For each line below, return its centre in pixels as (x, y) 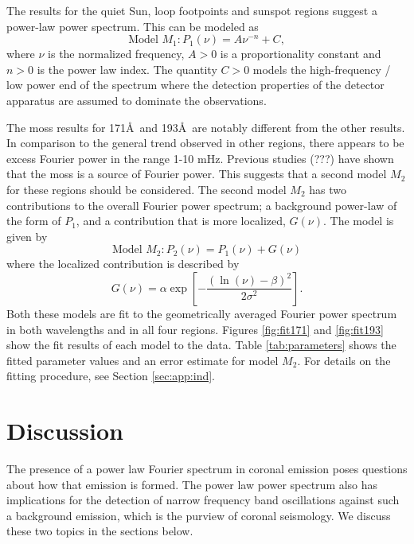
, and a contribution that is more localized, (181, 221)
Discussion (65, 431)
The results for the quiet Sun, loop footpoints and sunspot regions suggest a (192, 10)
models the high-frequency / (322, 69)
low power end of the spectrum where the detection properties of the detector (195, 85)
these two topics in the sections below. (100, 531)
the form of (34, 221)
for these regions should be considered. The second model (146, 189)
